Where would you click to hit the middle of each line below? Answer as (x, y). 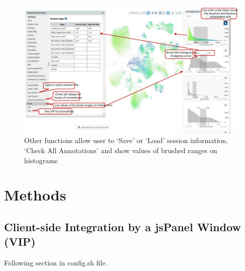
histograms (41, 160)
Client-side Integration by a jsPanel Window (122, 226)
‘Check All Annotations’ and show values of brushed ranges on (121, 150)
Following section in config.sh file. (56, 263)
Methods (35, 195)
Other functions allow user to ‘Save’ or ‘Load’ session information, (126, 140)
